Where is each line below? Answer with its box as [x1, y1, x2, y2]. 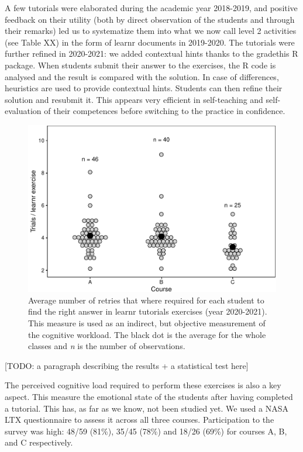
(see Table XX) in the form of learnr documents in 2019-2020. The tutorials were [5, 36, 295, 48]
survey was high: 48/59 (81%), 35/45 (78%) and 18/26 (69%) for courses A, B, [5, 425, 287, 437]
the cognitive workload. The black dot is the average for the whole [28, 328, 266, 340]
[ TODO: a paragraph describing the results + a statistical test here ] [5, 359, 249, 371]
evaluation [5, 105, 42, 117]
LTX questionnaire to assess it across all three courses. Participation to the [5, 413, 274, 426]
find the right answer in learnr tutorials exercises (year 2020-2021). [28, 305, 267, 318]
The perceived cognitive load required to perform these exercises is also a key [5, 379, 281, 391]
